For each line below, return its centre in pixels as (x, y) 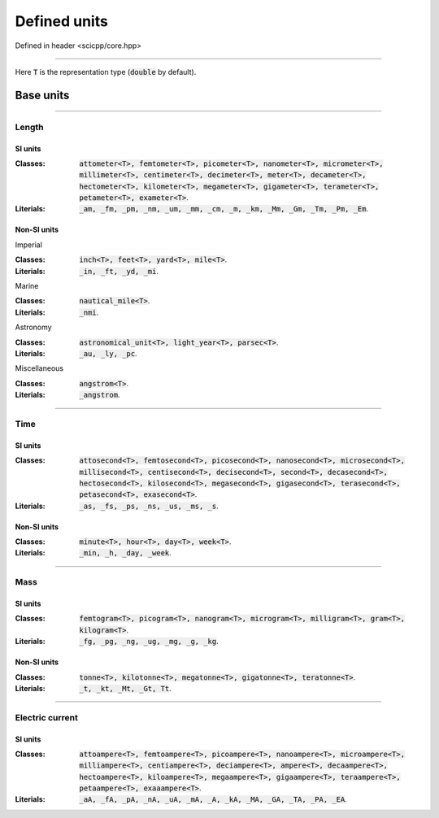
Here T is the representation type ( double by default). (106, 72)
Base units (42, 95)
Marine (27, 286)
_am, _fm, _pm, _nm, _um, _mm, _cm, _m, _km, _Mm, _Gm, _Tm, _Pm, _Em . (224, 209)
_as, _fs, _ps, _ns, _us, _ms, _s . (149, 506)
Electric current (47, 717)
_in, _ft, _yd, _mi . (119, 271)
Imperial (28, 245)
